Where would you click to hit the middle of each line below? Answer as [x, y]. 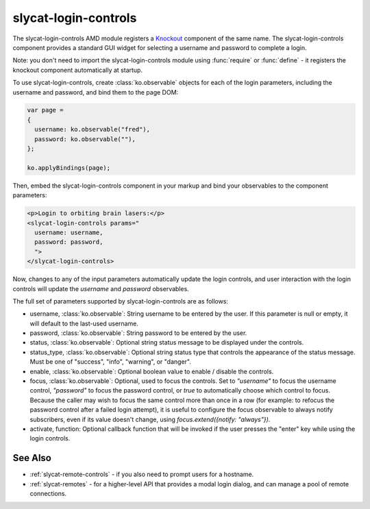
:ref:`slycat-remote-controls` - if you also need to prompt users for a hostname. [142, 474]
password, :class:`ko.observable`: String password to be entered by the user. [138, 333]
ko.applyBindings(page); [69, 167]
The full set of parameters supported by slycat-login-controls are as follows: [121, 301]
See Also [32, 458]
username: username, [69, 232]
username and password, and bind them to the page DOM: [96, 92]
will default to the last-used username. [84, 323]
